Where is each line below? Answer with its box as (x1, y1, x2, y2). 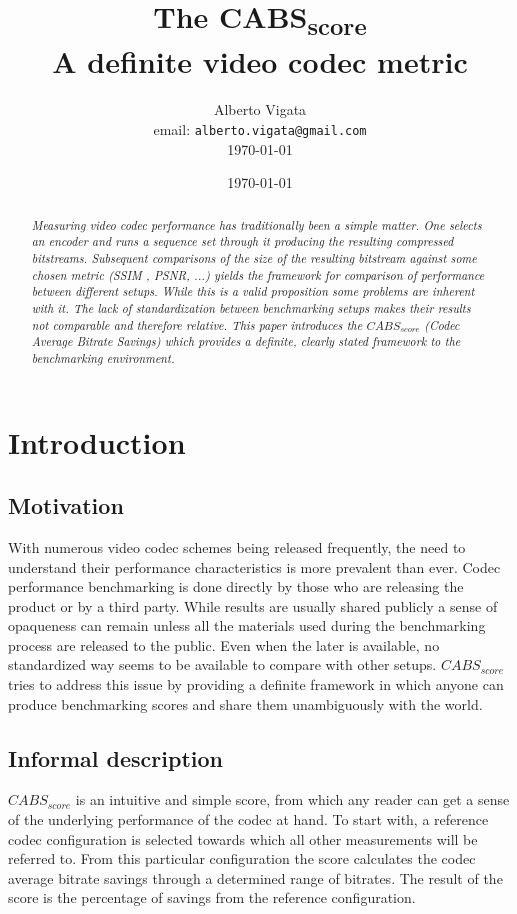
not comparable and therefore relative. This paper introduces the (31, 316, 363, 333)
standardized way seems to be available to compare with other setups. (8, 654, 437, 675)
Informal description (8, 742, 223, 773)
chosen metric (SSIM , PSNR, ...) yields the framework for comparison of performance (31, 266, 485, 283)
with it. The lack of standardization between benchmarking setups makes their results (31, 299, 471, 316)
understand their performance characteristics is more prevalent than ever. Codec (8, 556, 501, 577)
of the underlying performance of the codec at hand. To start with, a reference (8, 809, 489, 830)
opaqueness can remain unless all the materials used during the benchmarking (8, 615, 486, 636)
